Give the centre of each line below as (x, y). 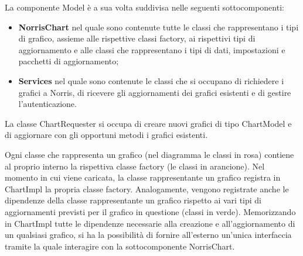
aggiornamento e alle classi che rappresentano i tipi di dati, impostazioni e (152, 49)
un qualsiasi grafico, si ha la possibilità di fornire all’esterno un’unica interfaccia (148, 235)
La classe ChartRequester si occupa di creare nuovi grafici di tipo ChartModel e (148, 123)
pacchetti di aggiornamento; (69, 61)
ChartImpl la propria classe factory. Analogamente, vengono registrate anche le (147, 188)
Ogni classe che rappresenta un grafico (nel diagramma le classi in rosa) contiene (149, 154)
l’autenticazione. (47, 104)
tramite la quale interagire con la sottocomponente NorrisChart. (120, 246)
